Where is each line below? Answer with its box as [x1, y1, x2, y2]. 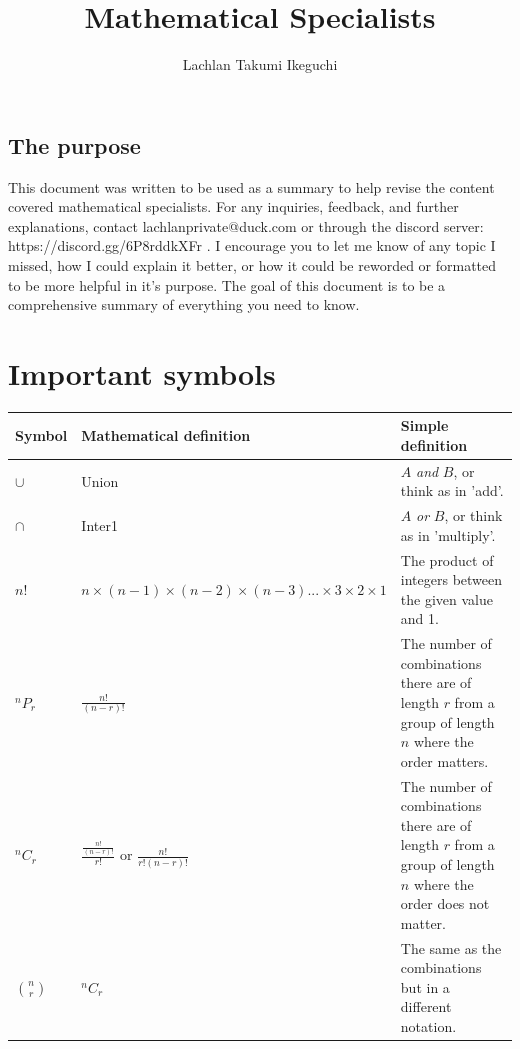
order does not [400, 893, 490, 914]
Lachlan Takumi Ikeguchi [182, 54, 338, 75]
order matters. [400, 750, 489, 771]
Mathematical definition [81, 425, 251, 446]
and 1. [400, 608, 439, 629]
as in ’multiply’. [400, 524, 496, 545]
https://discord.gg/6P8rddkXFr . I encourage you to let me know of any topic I [8, 235, 496, 256]
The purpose [8, 129, 141, 160]
